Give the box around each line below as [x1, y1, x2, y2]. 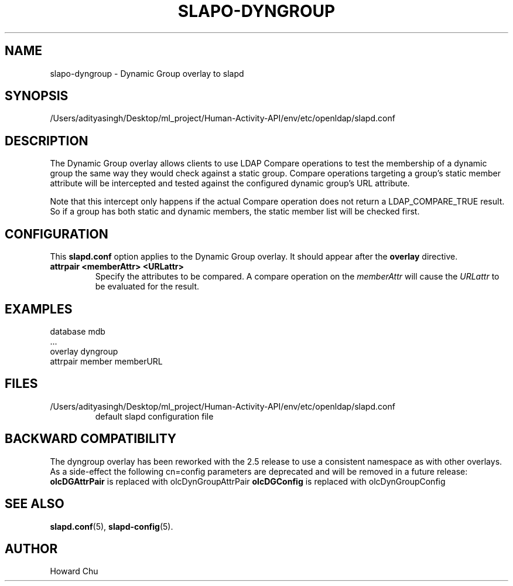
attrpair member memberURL [50, 356, 163, 366]
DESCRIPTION [5, 133, 88, 148]
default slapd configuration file [95, 411, 214, 421]
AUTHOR [5, 541, 58, 556]
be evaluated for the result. [95, 281, 200, 292]
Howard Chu [50, 566, 98, 577]
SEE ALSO [5, 496, 64, 512]
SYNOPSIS [5, 88, 69, 104]
